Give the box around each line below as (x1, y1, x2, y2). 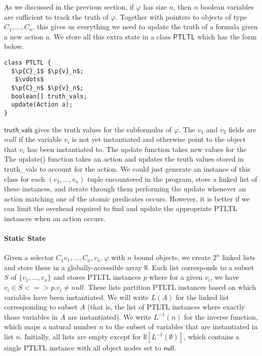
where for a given (149, 272, 203, 282)
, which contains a (183, 331, 240, 342)
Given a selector (4, 252, 54, 263)
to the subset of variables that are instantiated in (106, 321, 258, 332)
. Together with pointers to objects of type (115, 11, 247, 22)
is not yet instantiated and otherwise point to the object (72, 134, 246, 144)
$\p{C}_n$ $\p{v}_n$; (11, 84, 84, 91)
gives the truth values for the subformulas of (34, 124, 172, 134)
